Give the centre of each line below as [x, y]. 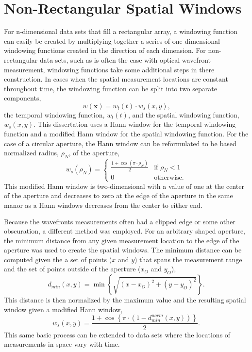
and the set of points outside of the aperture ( [72, 269]
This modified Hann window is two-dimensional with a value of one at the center [124, 186]
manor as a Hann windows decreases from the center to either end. [103, 205]
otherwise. [169, 178]
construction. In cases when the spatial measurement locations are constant [116, 79]
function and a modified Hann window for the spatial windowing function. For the [126, 134]
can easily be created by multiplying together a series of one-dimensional [112, 41]
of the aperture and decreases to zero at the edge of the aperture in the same [118, 195]
